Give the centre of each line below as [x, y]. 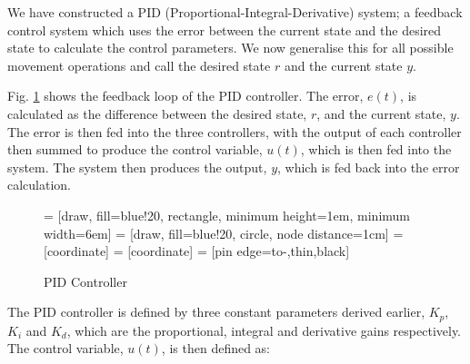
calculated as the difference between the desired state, [157, 113]
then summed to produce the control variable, [135, 149]
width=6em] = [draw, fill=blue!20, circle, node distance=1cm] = [224, 233]
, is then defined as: [216, 348]
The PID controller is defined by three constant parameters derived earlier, [216, 312]
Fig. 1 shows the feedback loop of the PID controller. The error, [185, 96]
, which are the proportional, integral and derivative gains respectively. [264, 330]
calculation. [40, 185]
